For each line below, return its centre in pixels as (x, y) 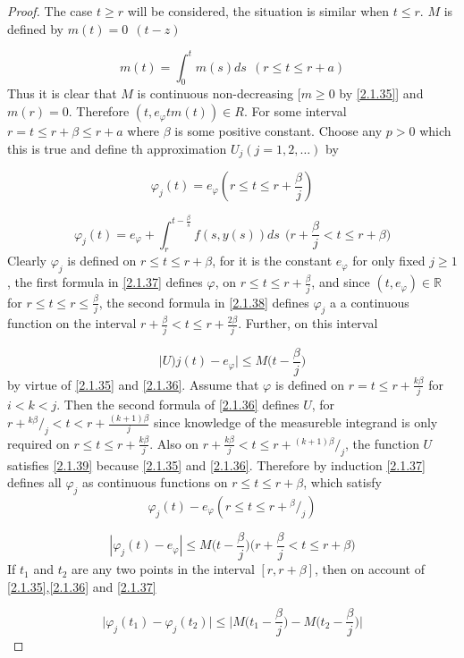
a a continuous (370, 302)
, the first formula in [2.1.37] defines (105, 282)
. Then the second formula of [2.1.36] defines (178, 405)
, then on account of (370, 569)
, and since (341, 282)
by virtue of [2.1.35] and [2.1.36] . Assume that (133, 384)
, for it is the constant (272, 261)
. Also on (174, 443)
